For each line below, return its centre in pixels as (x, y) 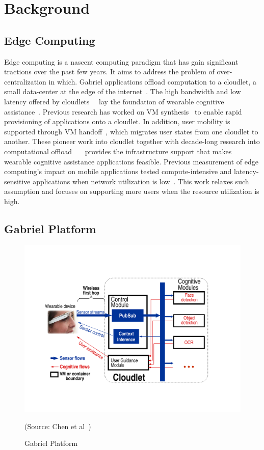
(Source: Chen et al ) (58, 426)
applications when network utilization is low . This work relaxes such (141, 181)
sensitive (17, 181)
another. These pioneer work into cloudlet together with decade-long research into (132, 141)
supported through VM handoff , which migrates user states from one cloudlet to (131, 131)
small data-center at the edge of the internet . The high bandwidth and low (123, 91)
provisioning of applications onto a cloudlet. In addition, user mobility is (117, 121)
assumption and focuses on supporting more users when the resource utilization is (132, 191)
